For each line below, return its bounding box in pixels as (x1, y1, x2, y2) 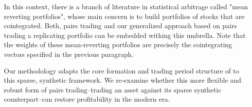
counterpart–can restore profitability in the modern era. (4, 94, 170, 104)
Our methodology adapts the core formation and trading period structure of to (4, 65, 239, 75)
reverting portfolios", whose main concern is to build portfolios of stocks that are (4, 11, 245, 21)
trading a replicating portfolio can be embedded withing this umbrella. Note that (4, 30, 246, 40)
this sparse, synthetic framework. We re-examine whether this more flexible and (4, 75, 241, 85)
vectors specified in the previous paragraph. (4, 49, 134, 59)
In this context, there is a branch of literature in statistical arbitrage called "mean (4, 1, 248, 11)
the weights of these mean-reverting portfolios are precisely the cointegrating (4, 39, 233, 50)
